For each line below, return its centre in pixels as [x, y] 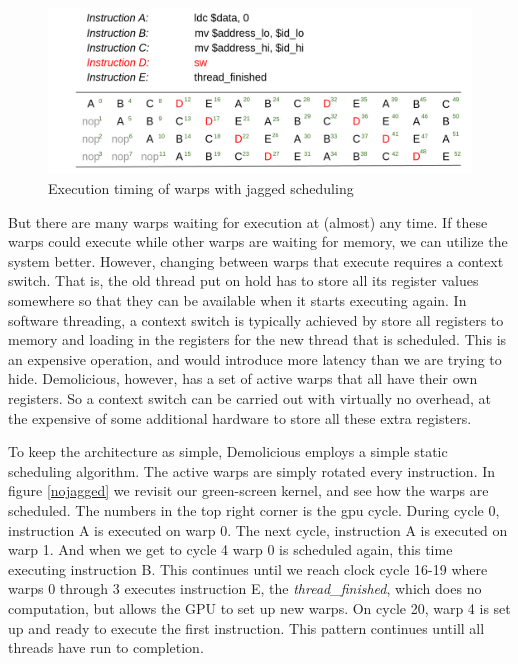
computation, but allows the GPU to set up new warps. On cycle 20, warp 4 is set [259, 607]
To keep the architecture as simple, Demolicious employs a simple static [228, 451]
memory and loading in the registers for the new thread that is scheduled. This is [257, 339]
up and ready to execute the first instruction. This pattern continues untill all [246, 627]
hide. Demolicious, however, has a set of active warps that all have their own [243, 378]
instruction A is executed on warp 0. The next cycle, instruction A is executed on [258, 529]
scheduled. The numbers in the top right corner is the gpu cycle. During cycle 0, [254, 509]
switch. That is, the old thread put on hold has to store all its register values [243, 280]
